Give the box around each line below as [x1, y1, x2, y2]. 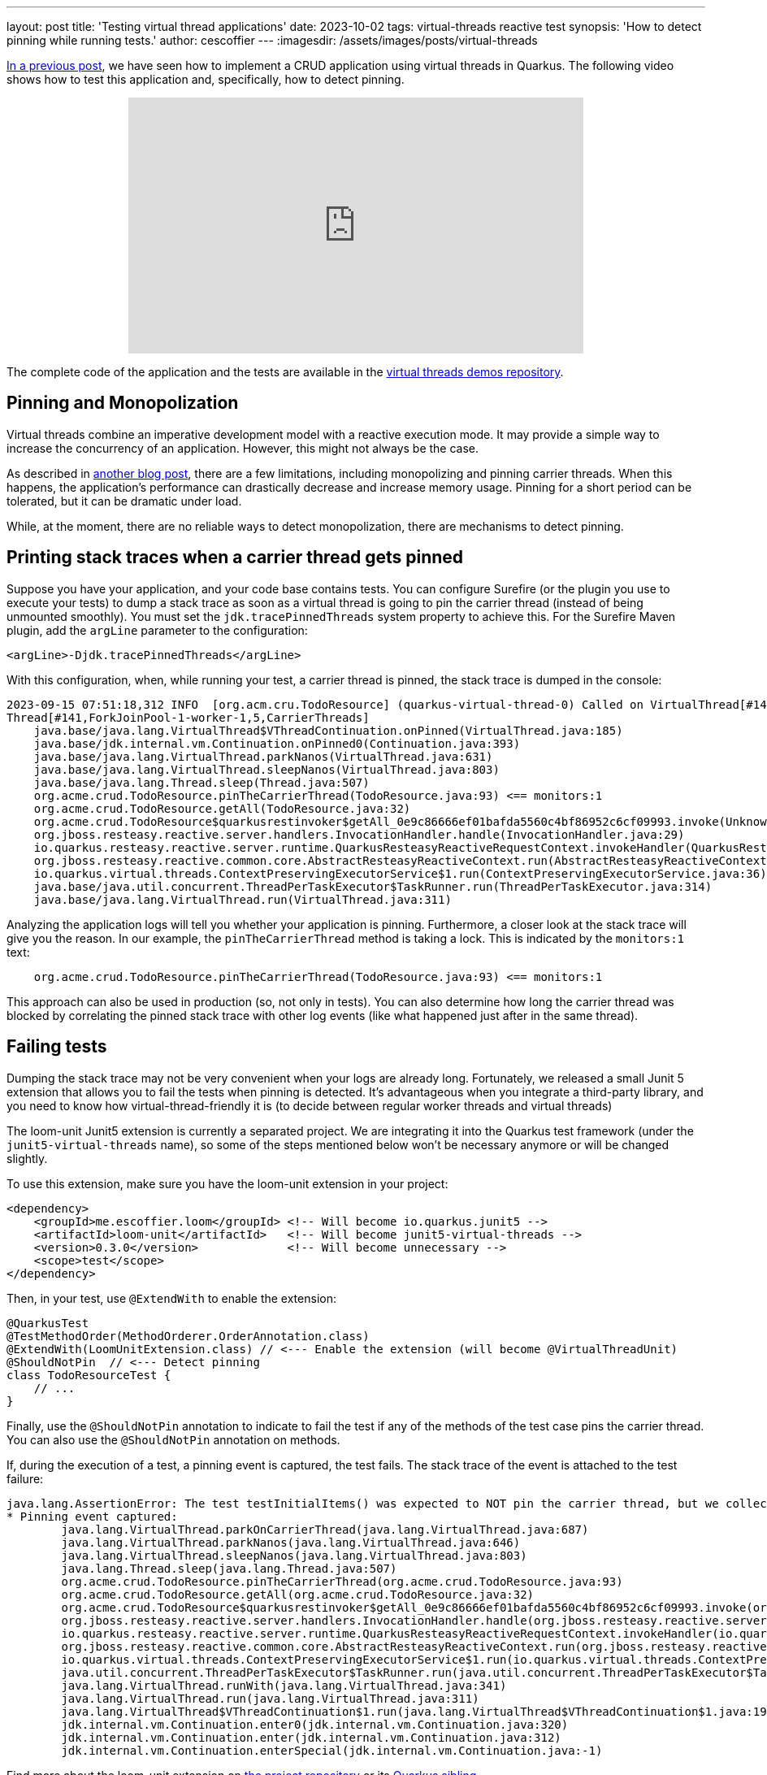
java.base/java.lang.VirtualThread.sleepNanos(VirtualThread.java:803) [33, 762, 500, 776]
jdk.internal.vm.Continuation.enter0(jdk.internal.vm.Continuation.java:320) [61, 1717, 569, 1731]
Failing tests [6, 1036, 107, 1057]
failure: [6, 1471, 44, 1486]
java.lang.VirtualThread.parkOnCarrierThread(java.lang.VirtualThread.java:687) [61, 1522, 589, 1536]
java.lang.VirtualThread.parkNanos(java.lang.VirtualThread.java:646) [61, 1535, 521, 1549]
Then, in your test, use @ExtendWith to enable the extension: [6, 1291, 336, 1305]
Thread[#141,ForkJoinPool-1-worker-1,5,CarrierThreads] [6, 710, 370, 724]
